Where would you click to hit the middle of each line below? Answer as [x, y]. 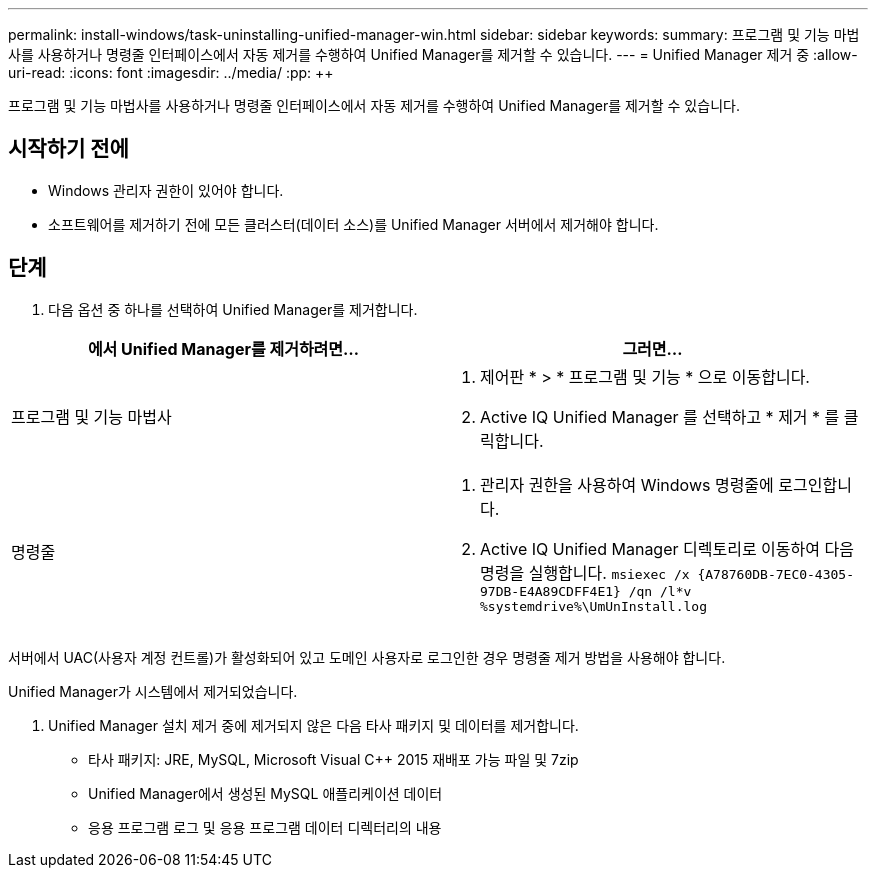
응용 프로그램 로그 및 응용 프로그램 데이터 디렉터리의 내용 [265, 827]
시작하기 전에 [68, 149]
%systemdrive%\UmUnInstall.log [593, 606]
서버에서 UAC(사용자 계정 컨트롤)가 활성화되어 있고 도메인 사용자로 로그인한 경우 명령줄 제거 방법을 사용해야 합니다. [367, 657]
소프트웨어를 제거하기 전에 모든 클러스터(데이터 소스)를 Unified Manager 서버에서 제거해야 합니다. [353, 224]
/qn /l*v [660, 591]
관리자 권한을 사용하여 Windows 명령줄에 [627, 484]
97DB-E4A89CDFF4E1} [550, 591]
